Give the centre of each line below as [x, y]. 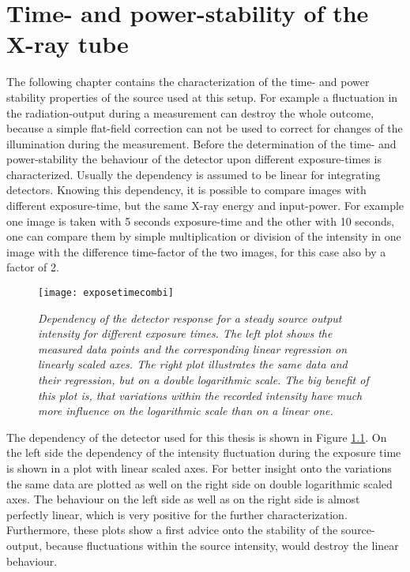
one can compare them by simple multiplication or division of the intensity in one [204, 236]
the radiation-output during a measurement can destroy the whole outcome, [190, 112]
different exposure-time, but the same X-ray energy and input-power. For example [205, 206]
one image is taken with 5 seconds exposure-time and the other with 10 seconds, [201, 221]
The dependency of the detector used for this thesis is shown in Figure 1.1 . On [197, 437]
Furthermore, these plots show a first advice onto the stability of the [172, 530]
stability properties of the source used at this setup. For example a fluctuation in [202, 97]
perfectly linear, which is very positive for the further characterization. [177, 514]
